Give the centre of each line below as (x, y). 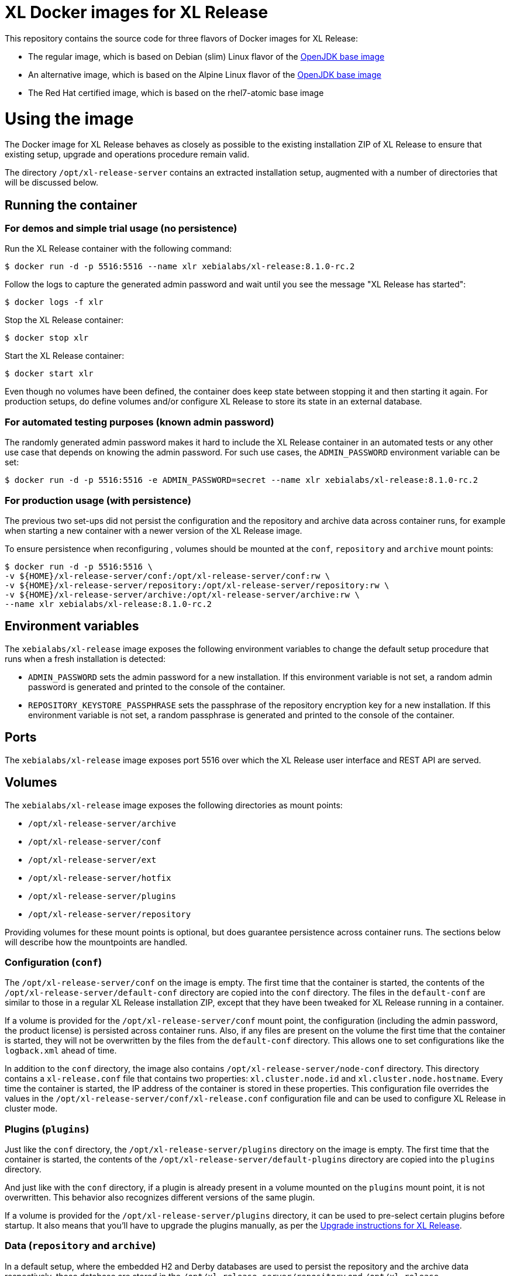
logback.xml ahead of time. (61, 1051)
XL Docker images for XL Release (137, 12)
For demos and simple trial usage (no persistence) (121, 229)
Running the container (71, 205)
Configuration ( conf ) (54, 962)
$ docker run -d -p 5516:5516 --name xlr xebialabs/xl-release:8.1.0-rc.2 (180, 267)
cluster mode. (31, 1109)
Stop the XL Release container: (64, 320)
